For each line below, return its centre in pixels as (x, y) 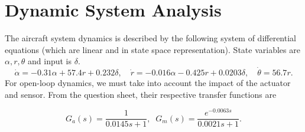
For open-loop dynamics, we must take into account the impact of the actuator (148, 83)
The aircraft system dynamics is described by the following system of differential (150, 38)
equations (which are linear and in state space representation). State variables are (152, 49)
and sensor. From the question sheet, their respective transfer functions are (141, 94)
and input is (50, 61)
